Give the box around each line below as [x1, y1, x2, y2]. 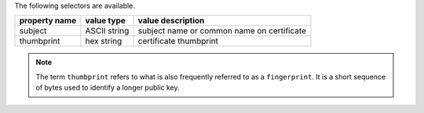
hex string [85, 36, 122, 47]
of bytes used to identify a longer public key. [35, 83, 180, 93]
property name [19, 16, 77, 26]
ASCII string [85, 26, 130, 37]
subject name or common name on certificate [137, 26, 306, 37]
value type [85, 16, 126, 26]
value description [137, 16, 205, 26]
